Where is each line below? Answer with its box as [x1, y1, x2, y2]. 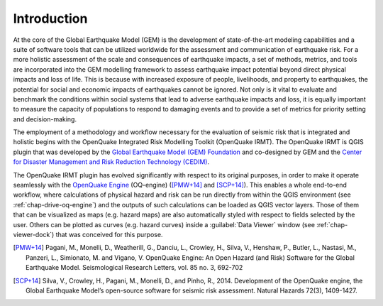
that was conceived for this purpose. [55, 230, 163, 239]
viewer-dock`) [13, 230, 55, 239]
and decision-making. [13, 114, 77, 124]
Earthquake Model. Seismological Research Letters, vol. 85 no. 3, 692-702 [26, 263, 243, 272]
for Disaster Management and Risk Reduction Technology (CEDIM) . [13, 158, 210, 166]
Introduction [13, 11, 88, 26]
